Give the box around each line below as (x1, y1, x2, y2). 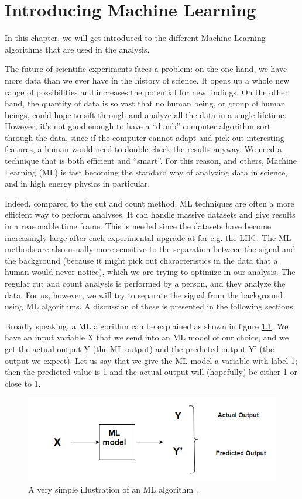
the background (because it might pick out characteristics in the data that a (5, 254, 278, 266)
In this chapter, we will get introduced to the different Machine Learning (5, 32, 266, 44)
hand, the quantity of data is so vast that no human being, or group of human (5, 97, 286, 109)
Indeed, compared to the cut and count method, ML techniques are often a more (5, 197, 294, 209)
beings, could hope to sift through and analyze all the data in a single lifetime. (5, 108, 287, 121)
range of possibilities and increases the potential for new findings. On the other (5, 85, 289, 98)
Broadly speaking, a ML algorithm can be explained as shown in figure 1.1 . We (5, 319, 289, 332)
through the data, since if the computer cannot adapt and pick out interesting (5, 131, 284, 143)
